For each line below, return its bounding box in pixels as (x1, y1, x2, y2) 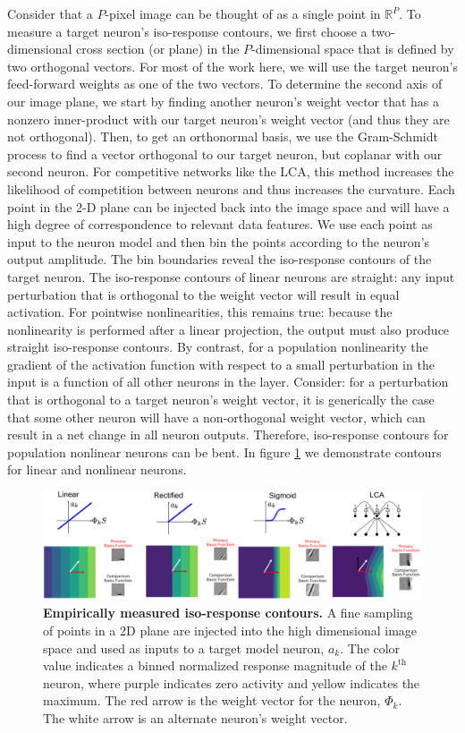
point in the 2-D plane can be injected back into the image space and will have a (7, 197, 450, 216)
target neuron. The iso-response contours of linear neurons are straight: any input (7, 267, 455, 286)
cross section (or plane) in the (76, 39, 240, 58)
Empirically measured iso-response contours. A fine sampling (43, 603, 413, 622)
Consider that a (7, 4, 93, 22)
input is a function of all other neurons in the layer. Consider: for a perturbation (7, 372, 449, 391)
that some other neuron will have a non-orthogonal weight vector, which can (7, 407, 426, 426)
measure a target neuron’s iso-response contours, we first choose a (7, 21, 368, 40)
